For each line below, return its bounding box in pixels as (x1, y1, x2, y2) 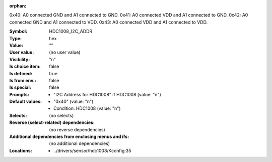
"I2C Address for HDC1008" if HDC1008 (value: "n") (53, 91, 161, 97)
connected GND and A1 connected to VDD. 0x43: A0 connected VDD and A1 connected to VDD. (9, 19, 208, 25)
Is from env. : (9, 77, 36, 83)
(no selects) (49, 112, 74, 118)
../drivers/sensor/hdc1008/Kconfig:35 (53, 147, 131, 153)
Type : (9, 35, 22, 41)
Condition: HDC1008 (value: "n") (53, 105, 121, 111)
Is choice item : (9, 63, 41, 70)
